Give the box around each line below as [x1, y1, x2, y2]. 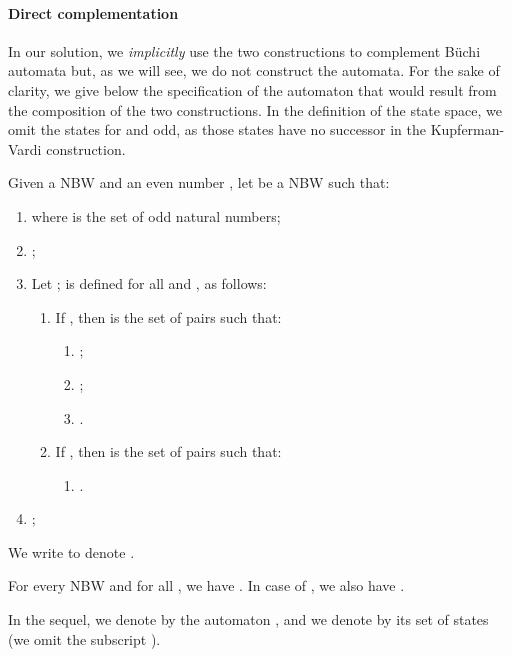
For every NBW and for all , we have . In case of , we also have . [8, 575, 405, 596]
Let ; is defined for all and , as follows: [31, 273, 267, 294]
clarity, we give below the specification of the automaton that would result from [8, 79, 497, 100]
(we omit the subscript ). [8, 628, 161, 649]
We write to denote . [8, 541, 135, 562]
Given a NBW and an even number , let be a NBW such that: [8, 172, 390, 193]
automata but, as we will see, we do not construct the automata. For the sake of [8, 60, 500, 81]
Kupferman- [430, 119, 505, 140]
